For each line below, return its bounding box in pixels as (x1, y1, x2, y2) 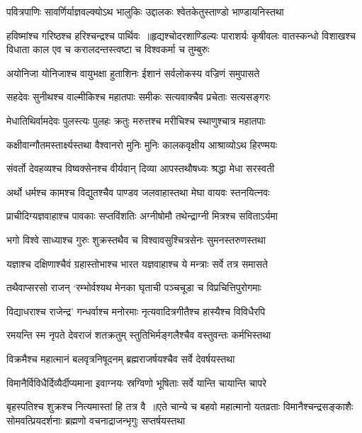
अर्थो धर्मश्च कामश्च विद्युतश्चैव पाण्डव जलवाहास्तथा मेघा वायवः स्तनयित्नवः (6, 184, 270, 199)
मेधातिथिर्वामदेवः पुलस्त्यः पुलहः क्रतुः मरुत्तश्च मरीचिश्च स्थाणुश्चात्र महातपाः (6, 113, 266, 128)
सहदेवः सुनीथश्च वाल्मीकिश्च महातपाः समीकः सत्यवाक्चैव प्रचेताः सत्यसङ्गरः (6, 89, 271, 104)
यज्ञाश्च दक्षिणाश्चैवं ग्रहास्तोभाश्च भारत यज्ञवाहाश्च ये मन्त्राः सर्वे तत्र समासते (6, 256, 268, 271)
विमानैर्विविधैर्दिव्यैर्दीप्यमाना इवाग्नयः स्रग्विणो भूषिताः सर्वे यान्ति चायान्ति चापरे (6, 375, 267, 390)
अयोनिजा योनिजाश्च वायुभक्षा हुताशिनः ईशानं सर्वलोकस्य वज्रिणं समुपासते (6, 65, 260, 80)
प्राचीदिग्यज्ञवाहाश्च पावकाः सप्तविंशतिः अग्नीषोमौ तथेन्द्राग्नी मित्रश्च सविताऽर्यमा (6, 208, 278, 223)
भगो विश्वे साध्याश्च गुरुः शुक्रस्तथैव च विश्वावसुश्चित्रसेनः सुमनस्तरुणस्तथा (6, 232, 266, 247)
